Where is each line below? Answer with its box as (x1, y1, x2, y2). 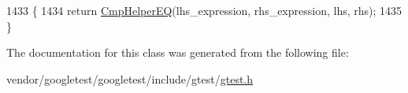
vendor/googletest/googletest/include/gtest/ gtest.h (6, 70, 254, 87)
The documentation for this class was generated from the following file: (6, 44, 349, 61)
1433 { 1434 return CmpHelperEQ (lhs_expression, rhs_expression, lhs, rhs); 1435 (6, 2, 402, 18)
